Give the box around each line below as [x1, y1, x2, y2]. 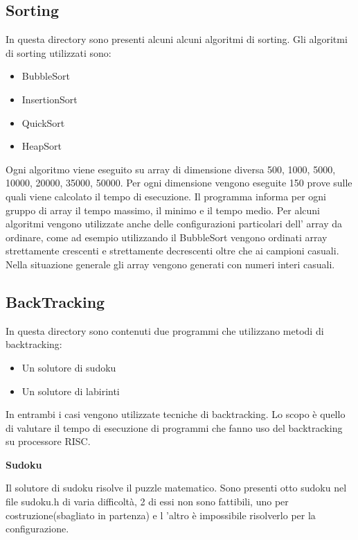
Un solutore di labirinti [21, 383, 120, 398]
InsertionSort [21, 92, 78, 106]
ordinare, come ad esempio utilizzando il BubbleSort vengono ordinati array [6, 229, 328, 244]
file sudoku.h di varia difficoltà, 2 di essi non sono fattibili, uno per [6, 494, 289, 509]
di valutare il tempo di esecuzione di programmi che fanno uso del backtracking [6, 420, 343, 435]
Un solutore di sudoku [21, 360, 116, 374]
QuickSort [21, 115, 65, 130]
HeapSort [21, 139, 62, 153]
